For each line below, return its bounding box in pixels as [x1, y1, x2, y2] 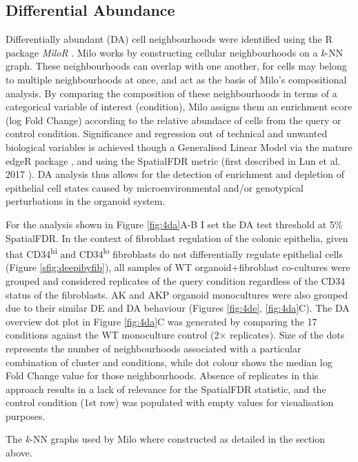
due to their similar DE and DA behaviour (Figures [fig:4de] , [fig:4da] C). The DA [6, 301, 350, 315]
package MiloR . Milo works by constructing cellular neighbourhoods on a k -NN [6, 45, 344, 59]
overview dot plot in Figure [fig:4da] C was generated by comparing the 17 [6, 314, 317, 328]
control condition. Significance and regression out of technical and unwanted [6, 126, 328, 141]
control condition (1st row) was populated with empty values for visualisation [6, 395, 334, 410]
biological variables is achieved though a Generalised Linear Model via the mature [6, 139, 352, 154]
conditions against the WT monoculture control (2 [6, 328, 219, 342]
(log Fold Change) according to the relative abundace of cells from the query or [6, 112, 341, 127]
